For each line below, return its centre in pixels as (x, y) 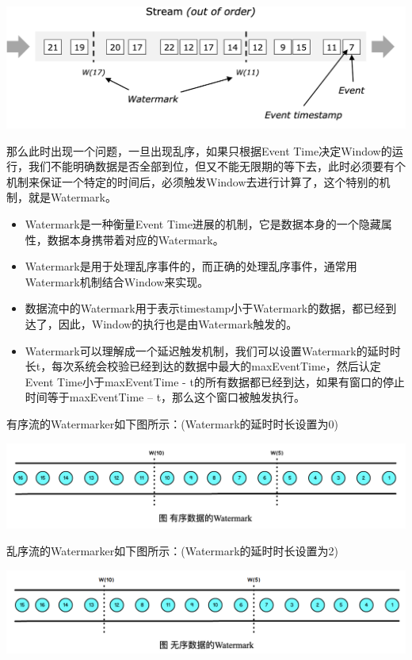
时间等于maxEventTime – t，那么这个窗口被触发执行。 (165, 397)
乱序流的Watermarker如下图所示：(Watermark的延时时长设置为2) (173, 550)
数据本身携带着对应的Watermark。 (135, 239)
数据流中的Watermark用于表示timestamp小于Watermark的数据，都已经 (205, 308)
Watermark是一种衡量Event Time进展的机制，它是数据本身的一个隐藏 (203, 224)
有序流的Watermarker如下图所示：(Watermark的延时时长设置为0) (173, 423)
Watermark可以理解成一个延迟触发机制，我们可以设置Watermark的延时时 (213, 350)
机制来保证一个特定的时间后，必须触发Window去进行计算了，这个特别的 (193, 181)
